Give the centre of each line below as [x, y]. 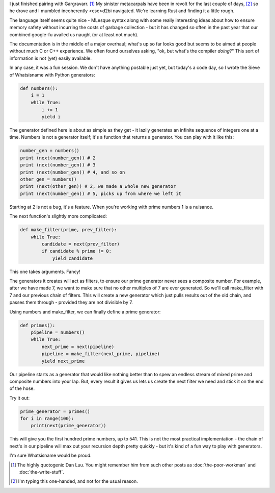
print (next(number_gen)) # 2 [58, 158]
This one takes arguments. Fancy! [45, 272]
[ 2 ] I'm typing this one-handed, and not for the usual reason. [74, 481]
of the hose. [22, 388]
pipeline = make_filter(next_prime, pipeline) [101, 354]
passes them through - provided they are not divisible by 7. [71, 302]
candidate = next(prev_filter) [80, 244]
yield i [51, 117]
